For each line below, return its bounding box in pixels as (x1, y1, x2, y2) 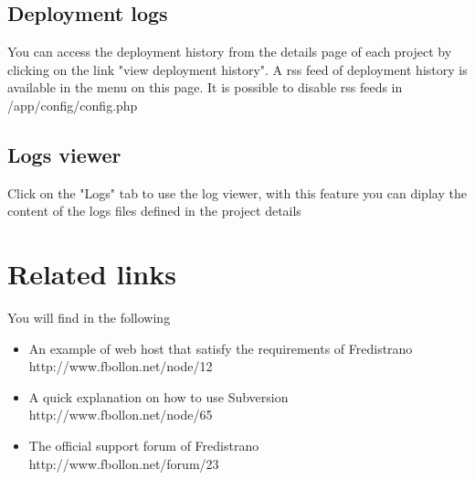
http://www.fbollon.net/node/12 (28, 357, 213, 376)
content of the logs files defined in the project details (7, 201, 301, 220)
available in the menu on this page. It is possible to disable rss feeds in (7, 78, 403, 97)
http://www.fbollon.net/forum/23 (28, 453, 219, 473)
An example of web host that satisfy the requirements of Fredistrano (28, 338, 413, 357)
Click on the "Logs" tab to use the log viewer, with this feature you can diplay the (7, 183, 467, 202)
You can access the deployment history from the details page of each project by (7, 42, 452, 61)
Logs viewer (7, 140, 121, 168)
